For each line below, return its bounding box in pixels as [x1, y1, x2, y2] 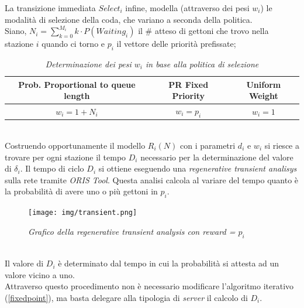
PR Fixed [168, 78, 209, 90]
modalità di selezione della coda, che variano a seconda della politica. [5, 13, 253, 25]
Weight [248, 90, 278, 102]
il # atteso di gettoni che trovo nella [138, 25, 269, 37]
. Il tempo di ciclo [20, 162, 84, 174]
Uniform [246, 78, 281, 90]
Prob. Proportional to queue [18, 78, 136, 90]
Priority [172, 90, 205, 102]
